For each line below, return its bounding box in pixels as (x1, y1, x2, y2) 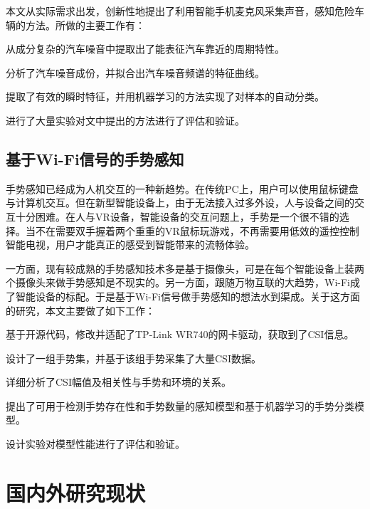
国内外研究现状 (6, 478, 146, 507)
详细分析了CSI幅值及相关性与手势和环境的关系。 (6, 374, 231, 389)
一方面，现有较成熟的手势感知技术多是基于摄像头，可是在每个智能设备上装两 (6, 261, 364, 276)
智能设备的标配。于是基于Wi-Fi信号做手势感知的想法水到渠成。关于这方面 (15, 288, 360, 303)
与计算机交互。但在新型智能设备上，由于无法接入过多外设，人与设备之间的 (6, 195, 354, 210)
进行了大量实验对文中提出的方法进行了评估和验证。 (6, 112, 245, 127)
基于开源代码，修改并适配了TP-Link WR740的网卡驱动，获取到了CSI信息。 (6, 327, 354, 342)
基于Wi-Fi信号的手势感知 (6, 147, 184, 169)
